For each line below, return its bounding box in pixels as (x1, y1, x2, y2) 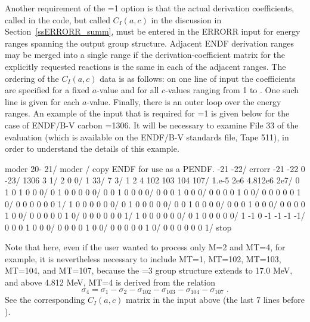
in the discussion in (151, 13, 222, 26)
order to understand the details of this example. (5, 142, 179, 155)
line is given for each (5, 95, 80, 108)
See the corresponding (5, 293, 85, 306)
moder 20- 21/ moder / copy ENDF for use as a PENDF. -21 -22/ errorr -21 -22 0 (5, 162, 305, 174)
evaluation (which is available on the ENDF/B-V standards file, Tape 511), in (5, 130, 289, 143)
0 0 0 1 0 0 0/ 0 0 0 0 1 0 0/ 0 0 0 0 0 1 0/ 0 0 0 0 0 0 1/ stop (5, 220, 232, 233)
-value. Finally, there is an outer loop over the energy (86, 95, 281, 108)
